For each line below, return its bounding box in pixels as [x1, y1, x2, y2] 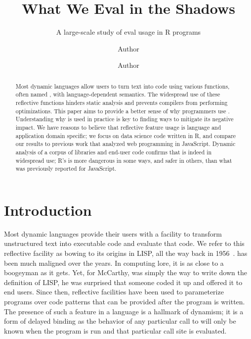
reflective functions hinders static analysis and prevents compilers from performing [15, 98, 228, 107]
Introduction [4, 199, 92, 220]
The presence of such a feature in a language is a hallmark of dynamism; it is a [4, 306, 244, 316]
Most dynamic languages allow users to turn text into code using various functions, [15, 82, 230, 90]
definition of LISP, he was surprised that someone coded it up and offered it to [4, 277, 243, 287]
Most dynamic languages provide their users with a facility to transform [4, 228, 222, 239]
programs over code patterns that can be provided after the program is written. [4, 296, 245, 307]
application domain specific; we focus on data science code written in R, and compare [15, 131, 236, 140]
